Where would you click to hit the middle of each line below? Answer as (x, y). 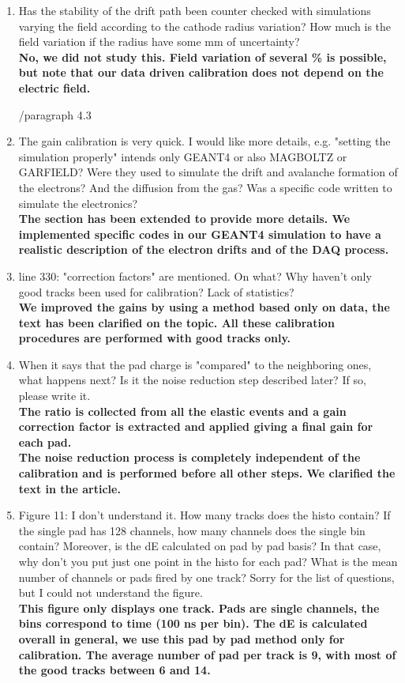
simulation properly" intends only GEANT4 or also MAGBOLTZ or (183, 156)
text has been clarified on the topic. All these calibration (176, 322)
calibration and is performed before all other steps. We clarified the (207, 473)
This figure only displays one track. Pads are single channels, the (199, 608)
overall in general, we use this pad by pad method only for (182, 638)
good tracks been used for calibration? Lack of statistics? (156, 291)
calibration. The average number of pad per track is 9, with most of (207, 654)
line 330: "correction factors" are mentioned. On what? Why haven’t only (195, 275)
